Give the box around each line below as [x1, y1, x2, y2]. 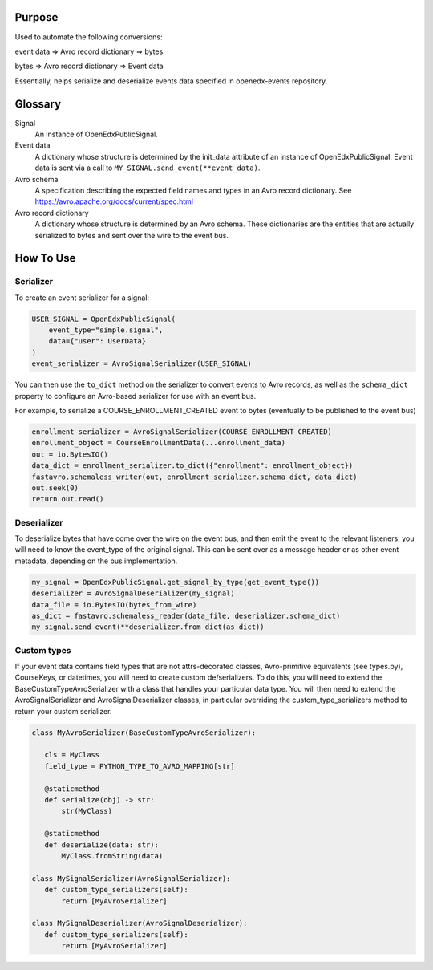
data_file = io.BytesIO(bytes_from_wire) [31, 600, 197, 609]
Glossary [14, 97, 62, 111]
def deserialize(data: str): [44, 840, 160, 850]
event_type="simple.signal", [48, 326, 164, 335]
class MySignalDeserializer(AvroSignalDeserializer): [31, 919, 248, 928]
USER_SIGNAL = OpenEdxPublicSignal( [31, 314, 176, 323]
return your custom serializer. [14, 706, 112, 716]
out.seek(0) [31, 483, 79, 493]
